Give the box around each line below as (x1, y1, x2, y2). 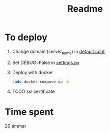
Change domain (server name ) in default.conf (12, 48, 105, 56)
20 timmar (5, 123, 26, 129)
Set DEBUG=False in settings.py (12, 59, 80, 65)
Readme (67, 3, 103, 15)
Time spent (5, 106, 54, 117)
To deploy (5, 31, 48, 43)
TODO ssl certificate (12, 88, 55, 94)
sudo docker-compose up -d (12, 79, 70, 84)
